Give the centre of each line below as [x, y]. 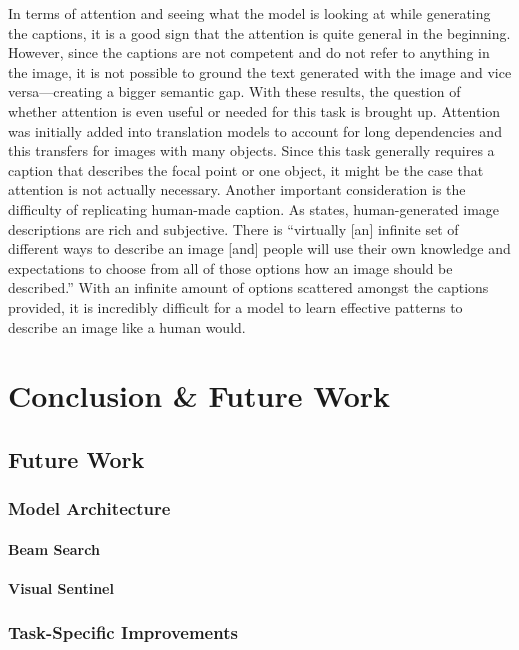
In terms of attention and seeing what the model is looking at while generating [249, 13]
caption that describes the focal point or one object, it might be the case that [246, 169]
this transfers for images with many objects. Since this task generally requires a [251, 150]
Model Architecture [89, 508]
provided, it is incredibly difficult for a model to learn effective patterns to [235, 306]
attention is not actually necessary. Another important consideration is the [237, 189]
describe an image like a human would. [127, 326]
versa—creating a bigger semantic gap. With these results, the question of [234, 91]
